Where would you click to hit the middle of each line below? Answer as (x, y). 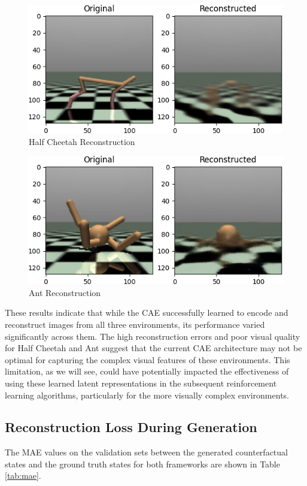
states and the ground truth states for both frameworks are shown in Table (142, 464)
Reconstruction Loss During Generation (131, 427)
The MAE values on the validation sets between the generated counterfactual (146, 452)
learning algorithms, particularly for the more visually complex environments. (147, 395)
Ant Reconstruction (65, 292)
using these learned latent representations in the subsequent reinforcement (141, 383)
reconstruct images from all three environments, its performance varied (135, 324)
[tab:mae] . (23, 476)
